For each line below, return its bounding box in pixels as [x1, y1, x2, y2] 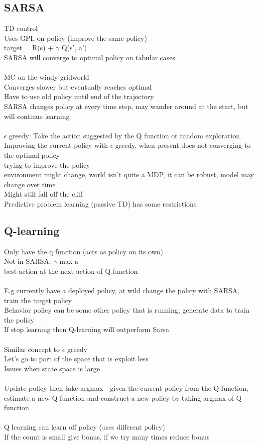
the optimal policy [4, 149, 60, 160]
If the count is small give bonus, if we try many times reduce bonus [4, 431, 210, 442]
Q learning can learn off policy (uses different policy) [4, 422, 165, 432]
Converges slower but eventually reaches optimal [4, 81, 152, 92]
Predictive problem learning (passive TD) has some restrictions [4, 198, 197, 209]
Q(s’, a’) [61, 42, 87, 53]
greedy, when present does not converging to [115, 140, 251, 150]
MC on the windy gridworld [4, 72, 89, 82]
